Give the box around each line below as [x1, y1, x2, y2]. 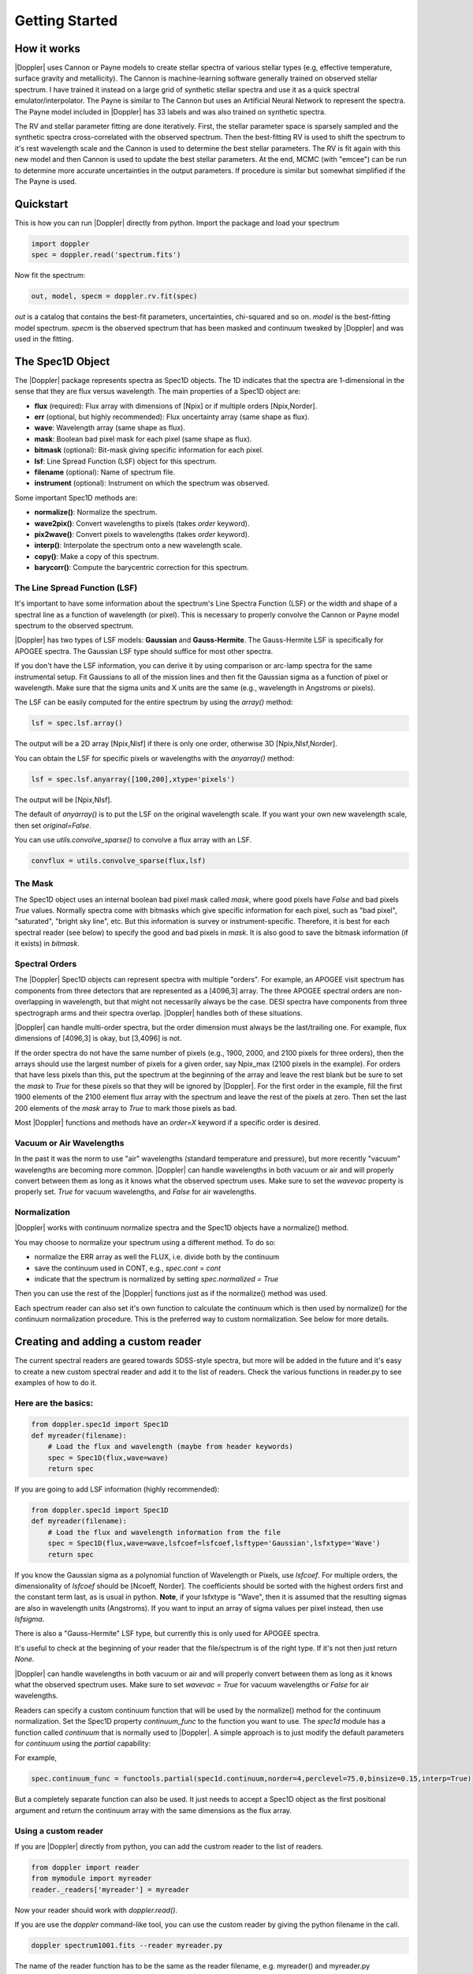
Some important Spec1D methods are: [14, 493, 138, 502]
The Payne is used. [14, 176, 77, 186]
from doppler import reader [31, 1863, 140, 1871]
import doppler [31, 239, 90, 248]
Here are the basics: [14, 1398, 94, 1409]
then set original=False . [14, 820, 92, 830]
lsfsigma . [14, 1615, 45, 1624]
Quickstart [14, 197, 69, 211]
